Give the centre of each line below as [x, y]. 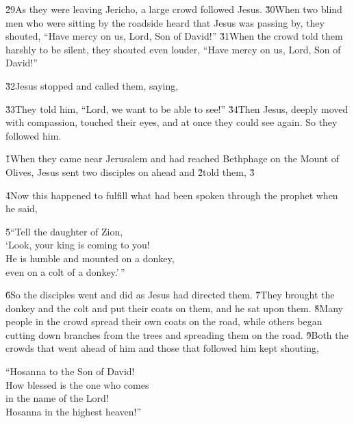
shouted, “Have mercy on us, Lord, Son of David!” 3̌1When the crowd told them [174, 36]
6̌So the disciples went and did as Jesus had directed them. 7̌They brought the [170, 295]
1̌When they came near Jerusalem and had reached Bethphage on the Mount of [173, 158]
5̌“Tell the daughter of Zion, [64, 231]
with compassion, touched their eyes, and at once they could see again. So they [172, 122]
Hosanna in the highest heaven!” [74, 411]
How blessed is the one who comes [77, 384]
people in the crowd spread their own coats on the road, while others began [164, 321]
